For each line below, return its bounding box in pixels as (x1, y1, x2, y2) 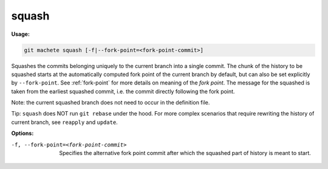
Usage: (11, 30, 30, 38)
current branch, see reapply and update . (11, 119, 118, 126)
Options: (11, 129, 34, 137)
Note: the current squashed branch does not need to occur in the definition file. (11, 99, 210, 106)
